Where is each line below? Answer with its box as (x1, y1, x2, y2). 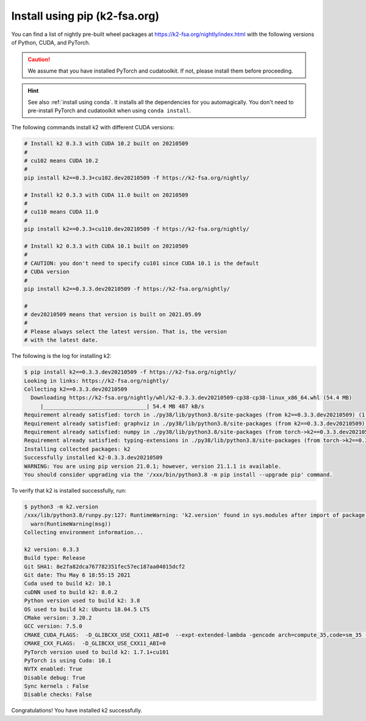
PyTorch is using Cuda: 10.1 (24, 657, 112, 664)
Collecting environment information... (24, 529, 143, 536)
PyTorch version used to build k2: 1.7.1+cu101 (24, 648, 169, 656)
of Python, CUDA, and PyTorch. (11, 38, 91, 46)
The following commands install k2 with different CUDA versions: (11, 124, 175, 131)
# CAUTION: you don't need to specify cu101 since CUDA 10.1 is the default (24, 259, 259, 267)
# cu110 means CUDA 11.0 (24, 208, 99, 216)
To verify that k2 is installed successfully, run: (11, 487, 126, 494)
